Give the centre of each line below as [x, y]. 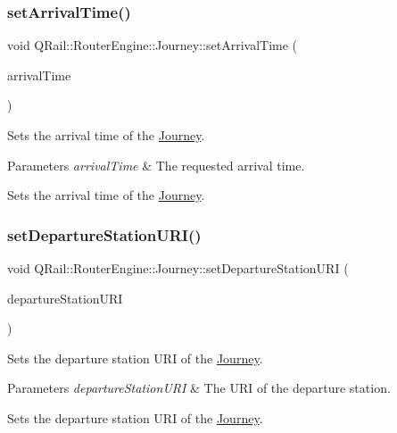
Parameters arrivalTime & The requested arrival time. [156, 165]
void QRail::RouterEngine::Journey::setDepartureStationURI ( [178, 268]
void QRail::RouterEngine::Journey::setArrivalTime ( [153, 45]
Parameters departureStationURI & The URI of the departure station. [199, 388]
